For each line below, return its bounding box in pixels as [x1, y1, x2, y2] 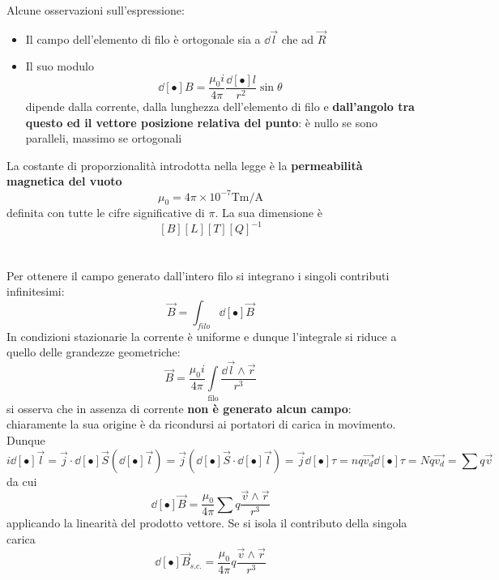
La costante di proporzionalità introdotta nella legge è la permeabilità [6, 156, 363, 173]
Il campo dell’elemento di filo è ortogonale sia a [25, 30, 261, 47]
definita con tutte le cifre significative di [6, 204, 205, 221]
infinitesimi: [6, 283, 65, 300]
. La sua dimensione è [215, 204, 322, 221]
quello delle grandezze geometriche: [6, 343, 181, 360]
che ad [281, 30, 313, 47]
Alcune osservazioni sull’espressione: [6, 2, 185, 18]
